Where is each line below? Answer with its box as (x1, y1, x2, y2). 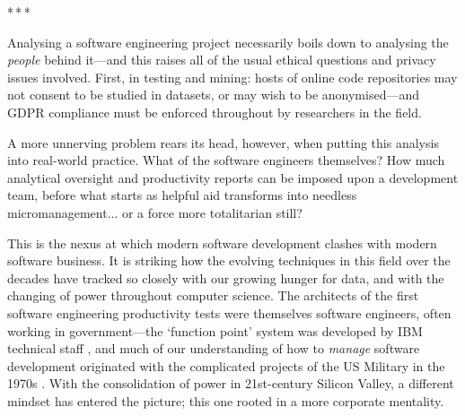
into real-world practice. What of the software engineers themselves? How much (7, 151, 445, 169)
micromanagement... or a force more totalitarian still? (7, 203, 303, 221)
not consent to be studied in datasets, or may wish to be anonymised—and (7, 85, 419, 104)
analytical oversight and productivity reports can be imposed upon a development (7, 168, 459, 186)
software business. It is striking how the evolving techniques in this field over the (7, 251, 451, 270)
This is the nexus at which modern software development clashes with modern (7, 233, 437, 252)
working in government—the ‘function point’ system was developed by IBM (7, 321, 423, 340)
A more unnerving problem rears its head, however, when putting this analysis (7, 133, 439, 152)
